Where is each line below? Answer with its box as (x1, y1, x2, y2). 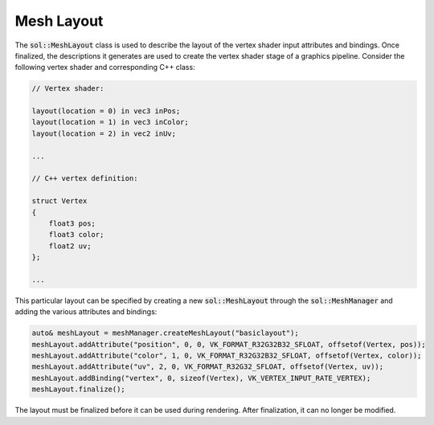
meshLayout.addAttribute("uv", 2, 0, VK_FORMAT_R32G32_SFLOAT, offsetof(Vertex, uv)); (31, 362, 384, 371)
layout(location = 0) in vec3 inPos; (31, 107, 181, 116)
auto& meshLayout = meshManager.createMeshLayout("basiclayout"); (31, 329, 299, 337)
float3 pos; (48, 219, 96, 228)
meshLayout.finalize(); (31, 385, 126, 394)
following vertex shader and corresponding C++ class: (14, 63, 196, 72)
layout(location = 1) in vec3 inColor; (31, 117, 189, 127)
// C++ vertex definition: (31, 174, 138, 183)
